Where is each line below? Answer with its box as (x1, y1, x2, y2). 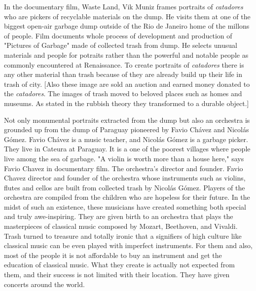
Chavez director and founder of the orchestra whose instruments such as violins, (4, 173, 246, 183)
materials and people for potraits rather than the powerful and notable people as (4, 49, 249, 60)
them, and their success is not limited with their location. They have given (4, 269, 230, 280)
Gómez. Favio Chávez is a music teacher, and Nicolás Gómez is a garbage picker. (4, 134, 248, 144)
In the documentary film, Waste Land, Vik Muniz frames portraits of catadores (4, 1, 243, 11)
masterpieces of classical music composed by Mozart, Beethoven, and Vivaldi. (4, 221, 238, 231)
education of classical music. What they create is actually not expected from (4, 259, 235, 270)
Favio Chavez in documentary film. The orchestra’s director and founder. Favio (4, 163, 243, 173)
